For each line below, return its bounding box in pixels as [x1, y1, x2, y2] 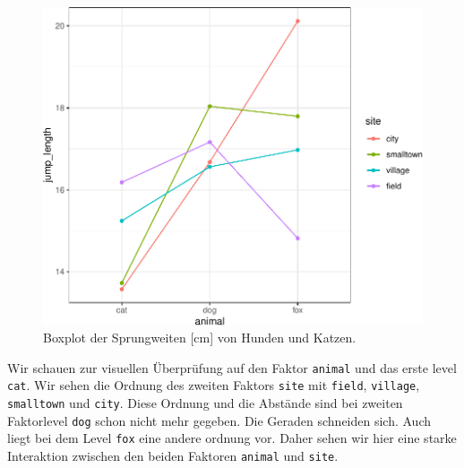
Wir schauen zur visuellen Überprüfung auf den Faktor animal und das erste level [7, 358, 457, 377]
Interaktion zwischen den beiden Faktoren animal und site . [7, 446, 339, 465]
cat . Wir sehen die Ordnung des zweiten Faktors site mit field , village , [7, 376, 420, 394]
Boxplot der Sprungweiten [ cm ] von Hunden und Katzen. [43, 328, 357, 347]
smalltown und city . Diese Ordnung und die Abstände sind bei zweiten [7, 394, 403, 412]
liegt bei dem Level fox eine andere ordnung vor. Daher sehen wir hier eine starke [7, 429, 457, 447]
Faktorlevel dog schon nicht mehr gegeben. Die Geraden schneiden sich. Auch [7, 411, 432, 429]
